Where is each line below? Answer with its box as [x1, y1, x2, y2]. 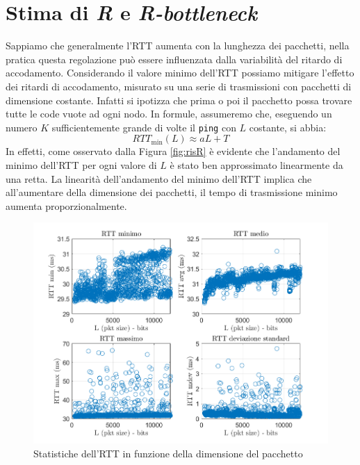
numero [6, 120, 38, 134]
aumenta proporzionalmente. [6, 198, 127, 213]
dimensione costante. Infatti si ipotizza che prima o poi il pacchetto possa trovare [6, 92, 352, 107]
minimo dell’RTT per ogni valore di [6, 157, 157, 172]
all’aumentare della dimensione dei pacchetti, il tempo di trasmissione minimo [6, 185, 338, 199]
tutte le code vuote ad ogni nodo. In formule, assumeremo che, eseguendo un [6, 106, 332, 121]
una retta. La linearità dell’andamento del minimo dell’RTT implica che [6, 171, 312, 186]
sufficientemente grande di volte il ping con [51, 120, 236, 134]
